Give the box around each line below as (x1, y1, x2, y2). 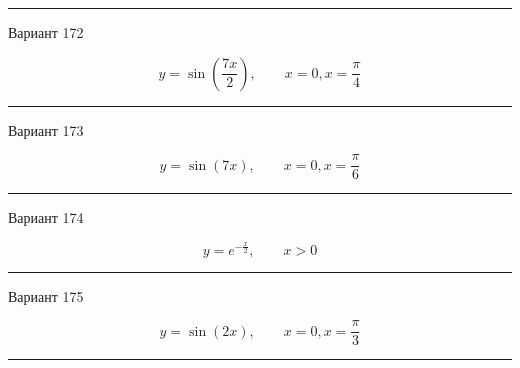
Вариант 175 (8, 285, 84, 306)
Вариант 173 (8, 119, 84, 140)
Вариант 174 (8, 207, 84, 228)
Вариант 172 (8, 22, 84, 42)
